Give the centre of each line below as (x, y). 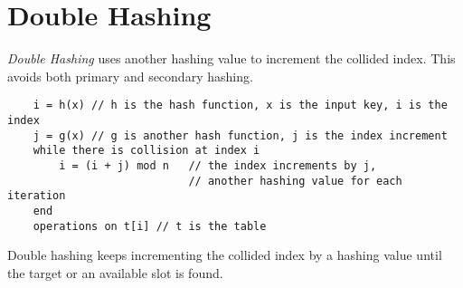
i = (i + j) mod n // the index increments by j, (218, 165)
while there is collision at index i (146, 151)
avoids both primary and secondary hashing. (130, 76)
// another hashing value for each (295, 181)
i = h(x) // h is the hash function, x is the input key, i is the (240, 106)
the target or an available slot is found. (115, 272)
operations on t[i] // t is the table (150, 226)
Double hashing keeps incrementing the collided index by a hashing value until (225, 255)
